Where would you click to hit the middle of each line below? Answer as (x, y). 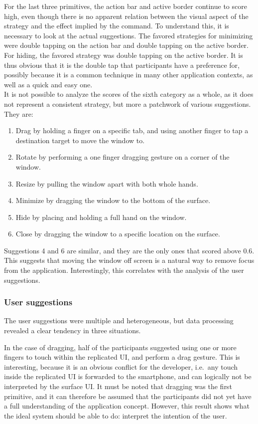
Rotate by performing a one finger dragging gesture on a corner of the (123, 157)
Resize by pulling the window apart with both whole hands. (107, 183)
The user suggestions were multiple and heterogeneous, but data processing (119, 320)
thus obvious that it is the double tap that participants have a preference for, (122, 65)
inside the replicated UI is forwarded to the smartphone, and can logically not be (128, 376)
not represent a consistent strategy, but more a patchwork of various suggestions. (128, 104)
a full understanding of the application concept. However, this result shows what (127, 406)
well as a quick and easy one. (48, 84)
